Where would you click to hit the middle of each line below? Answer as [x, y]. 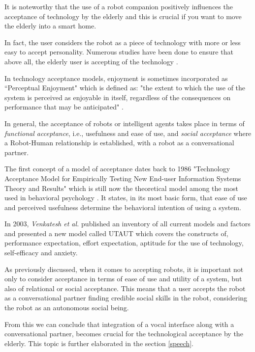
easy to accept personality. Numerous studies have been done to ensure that [119, 52]
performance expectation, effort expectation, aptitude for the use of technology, [124, 243]
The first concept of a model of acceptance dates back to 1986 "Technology [117, 169]
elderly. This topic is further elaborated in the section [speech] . [99, 343]
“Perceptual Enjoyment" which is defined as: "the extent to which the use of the [125, 88]
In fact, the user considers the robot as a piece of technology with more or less [123, 42]
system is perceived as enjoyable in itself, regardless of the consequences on [118, 97]
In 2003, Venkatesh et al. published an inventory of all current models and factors [127, 224]
